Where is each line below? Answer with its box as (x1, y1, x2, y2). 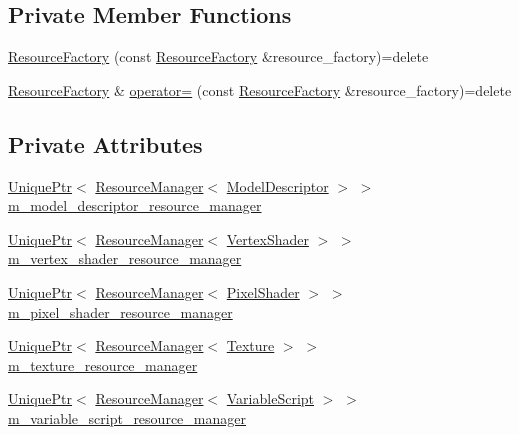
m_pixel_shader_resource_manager (8, 301, 233, 322)
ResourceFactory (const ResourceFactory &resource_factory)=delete (8, 46, 429, 67)
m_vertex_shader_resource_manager (8, 248, 242, 269)
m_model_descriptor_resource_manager (8, 195, 262, 216)
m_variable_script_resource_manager (8, 407, 246, 428)
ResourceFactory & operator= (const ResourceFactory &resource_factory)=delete (8, 79, 512, 100)
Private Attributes (8, 128, 203, 159)
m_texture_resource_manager (8, 354, 198, 375)
